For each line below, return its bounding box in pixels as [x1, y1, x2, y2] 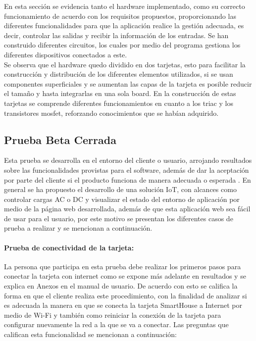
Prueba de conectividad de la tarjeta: [4, 242, 134, 252]
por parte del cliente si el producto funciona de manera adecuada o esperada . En [4, 174, 251, 185]
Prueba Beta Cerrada [4, 132, 116, 147]
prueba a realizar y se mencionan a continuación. [4, 223, 153, 233]
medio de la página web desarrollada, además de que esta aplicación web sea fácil [4, 203, 251, 214]
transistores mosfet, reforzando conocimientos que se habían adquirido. [4, 107, 219, 118]
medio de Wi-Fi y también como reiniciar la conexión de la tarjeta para [4, 309, 221, 320]
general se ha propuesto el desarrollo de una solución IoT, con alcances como [4, 184, 237, 195]
